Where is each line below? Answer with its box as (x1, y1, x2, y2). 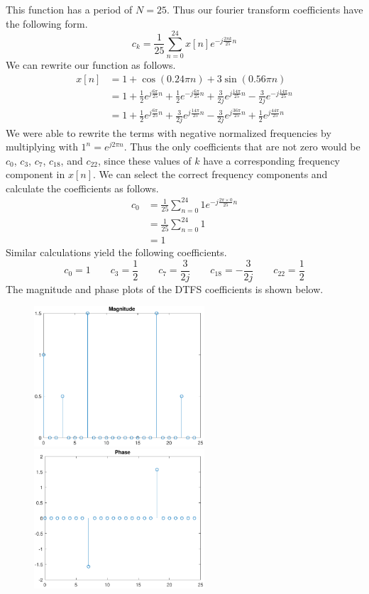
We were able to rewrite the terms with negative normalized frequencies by (6, 125, 331, 140)
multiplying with (6, 139, 78, 154)
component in (6, 167, 65, 182)
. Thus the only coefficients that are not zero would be (123, 139, 360, 154)
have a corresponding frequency (203, 153, 340, 167)
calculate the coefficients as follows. (6, 180, 159, 195)
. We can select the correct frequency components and (92, 167, 328, 182)
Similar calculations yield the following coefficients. (6, 245, 227, 260)
